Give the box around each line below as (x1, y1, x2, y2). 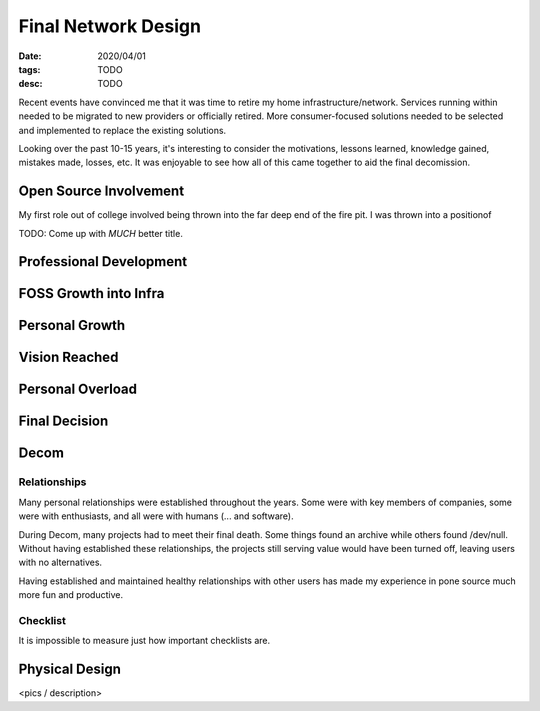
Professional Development (18, 253, 188, 270)
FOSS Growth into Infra (18, 285, 165, 302)
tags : (18, 63, 41, 75)
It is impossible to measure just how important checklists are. (18, 635, 271, 647)
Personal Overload (18, 381, 138, 398)
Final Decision (18, 413, 109, 430)
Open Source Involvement (18, 183, 185, 200)
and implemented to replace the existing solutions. (18, 124, 227, 136)
